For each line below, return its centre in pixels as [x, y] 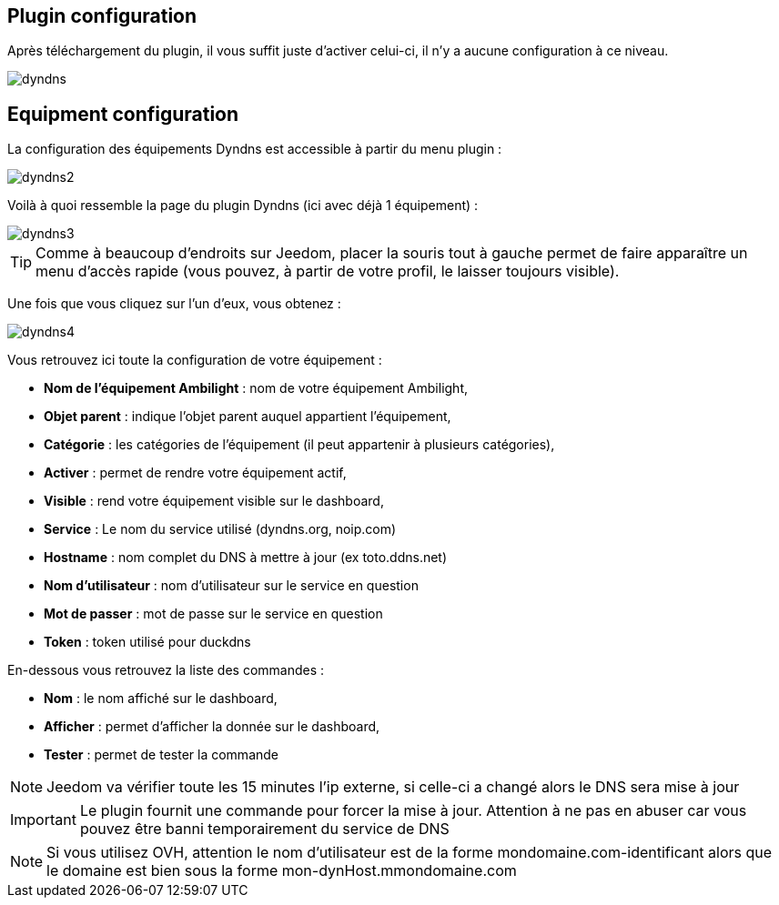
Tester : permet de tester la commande [162, 755]
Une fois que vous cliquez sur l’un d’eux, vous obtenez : [174, 304]
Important [43, 820]
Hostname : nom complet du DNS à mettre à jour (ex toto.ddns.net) [246, 558]
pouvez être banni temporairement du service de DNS [264, 829]
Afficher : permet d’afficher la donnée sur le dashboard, [212, 727]
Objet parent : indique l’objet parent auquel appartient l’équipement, [248, 417]
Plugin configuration [102, 16]
